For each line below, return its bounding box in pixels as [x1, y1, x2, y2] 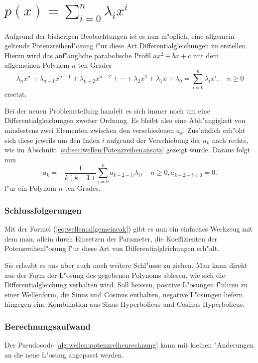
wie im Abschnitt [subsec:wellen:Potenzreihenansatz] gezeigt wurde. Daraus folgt [4, 144, 251, 155]
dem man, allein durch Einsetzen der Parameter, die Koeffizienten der [4, 233, 218, 243]
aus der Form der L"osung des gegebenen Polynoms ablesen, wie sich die [4, 269, 225, 280]
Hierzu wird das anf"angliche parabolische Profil [4, 50, 151, 60]
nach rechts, [212, 134, 249, 145]
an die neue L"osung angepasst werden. [4, 349, 124, 360]
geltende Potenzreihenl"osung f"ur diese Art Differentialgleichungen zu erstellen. [4, 40, 248, 51]
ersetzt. [4, 89, 27, 99]
